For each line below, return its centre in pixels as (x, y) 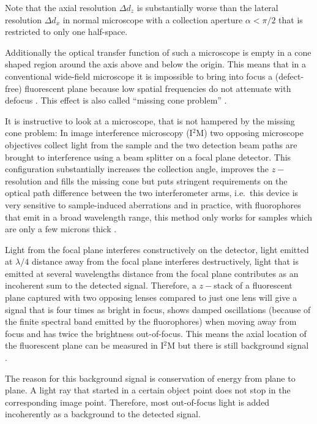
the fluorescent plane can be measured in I (84, 345)
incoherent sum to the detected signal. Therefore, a (101, 285)
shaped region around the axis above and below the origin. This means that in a (155, 64)
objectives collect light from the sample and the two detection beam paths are (151, 144)
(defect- (289, 76)
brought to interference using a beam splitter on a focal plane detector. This (148, 157)
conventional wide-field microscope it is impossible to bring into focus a (139, 76)
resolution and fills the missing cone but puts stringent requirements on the (146, 180)
